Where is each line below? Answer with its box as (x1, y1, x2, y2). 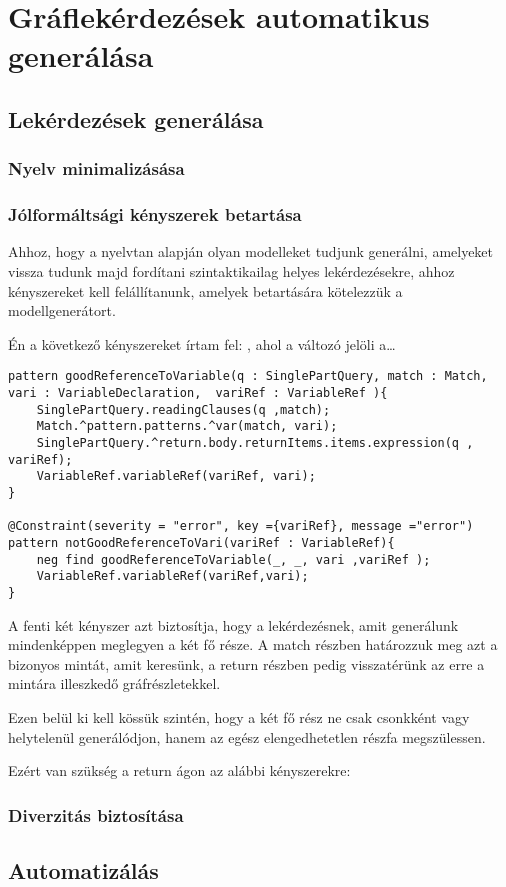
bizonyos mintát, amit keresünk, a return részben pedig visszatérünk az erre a (8, 653, 485, 674)
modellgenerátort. (8, 300, 116, 321)
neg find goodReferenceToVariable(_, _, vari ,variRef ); (36, 552, 431, 567)
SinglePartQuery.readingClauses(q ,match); (36, 402, 331, 417)
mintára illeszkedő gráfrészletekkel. (8, 673, 221, 694)
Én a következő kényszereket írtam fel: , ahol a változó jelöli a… (8, 333, 396, 354)
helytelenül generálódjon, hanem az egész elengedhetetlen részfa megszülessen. (8, 726, 486, 747)
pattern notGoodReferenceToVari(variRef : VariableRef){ (8, 535, 395, 550)
